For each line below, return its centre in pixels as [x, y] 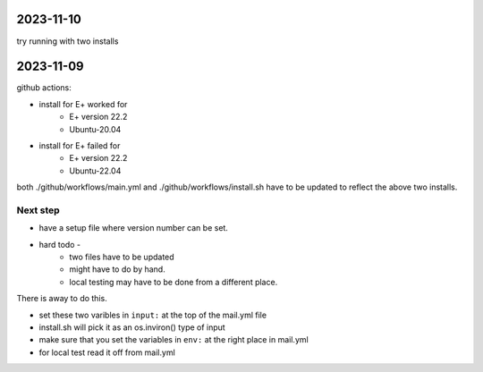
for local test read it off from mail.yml [107, 352]
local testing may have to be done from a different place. [174, 282]
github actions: [44, 88]
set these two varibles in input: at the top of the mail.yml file [153, 315]
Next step [38, 210]
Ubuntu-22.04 [95, 171]
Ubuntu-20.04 [95, 129]
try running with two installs [68, 41]
